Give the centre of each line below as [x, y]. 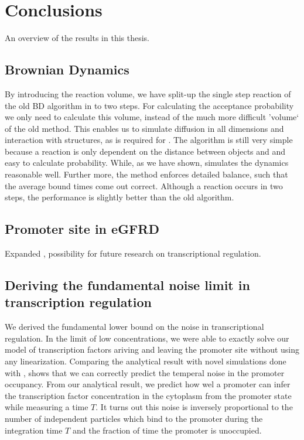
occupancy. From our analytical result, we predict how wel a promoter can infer [148, 384]
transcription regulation [78, 302]
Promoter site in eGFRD [82, 229]
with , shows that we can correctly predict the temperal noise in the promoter [145, 372]
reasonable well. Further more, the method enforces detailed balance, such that [146, 174]
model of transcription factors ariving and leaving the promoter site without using [152, 349]
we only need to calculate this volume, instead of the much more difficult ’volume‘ [152, 117]
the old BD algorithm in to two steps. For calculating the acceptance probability [149, 105]
